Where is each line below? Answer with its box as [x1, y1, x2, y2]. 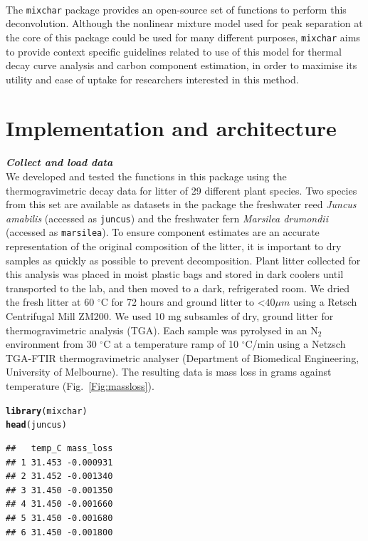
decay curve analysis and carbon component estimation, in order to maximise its [6, 58, 357, 73]
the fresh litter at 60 [6, 294, 95, 309]
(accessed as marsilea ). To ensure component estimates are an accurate [6, 225, 320, 239]
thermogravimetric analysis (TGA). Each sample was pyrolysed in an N [6, 322, 318, 337]
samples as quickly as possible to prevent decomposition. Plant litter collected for [6, 252, 361, 267]
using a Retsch [293, 294, 357, 309]
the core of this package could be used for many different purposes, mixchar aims [6, 29, 360, 44]
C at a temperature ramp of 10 [103, 336, 239, 351]
